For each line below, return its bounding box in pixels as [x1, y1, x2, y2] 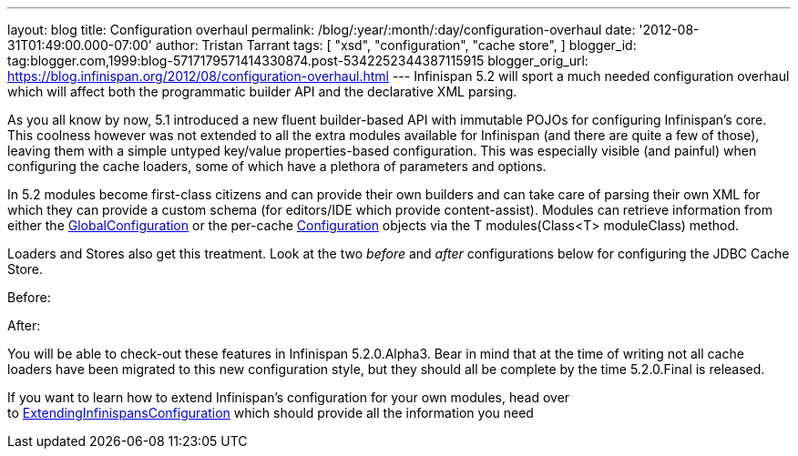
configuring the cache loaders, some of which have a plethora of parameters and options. [7, 158, 547, 174]
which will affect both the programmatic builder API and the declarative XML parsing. [7, 84, 517, 99]
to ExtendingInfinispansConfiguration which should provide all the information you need [7, 405, 534, 421]
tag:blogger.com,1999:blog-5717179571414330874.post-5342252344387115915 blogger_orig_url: [7, 53, 588, 68]
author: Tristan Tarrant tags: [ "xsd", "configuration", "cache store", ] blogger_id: [155, 37, 637, 53]
